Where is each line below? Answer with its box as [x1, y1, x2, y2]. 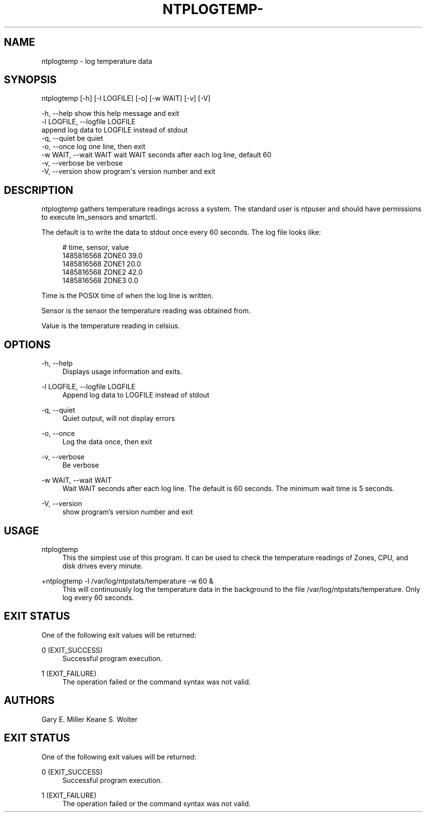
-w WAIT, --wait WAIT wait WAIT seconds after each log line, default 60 [41, 151, 272, 159]
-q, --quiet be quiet [41, 134, 103, 143]
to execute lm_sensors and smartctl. [41, 213, 157, 222]
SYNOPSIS [4, 74, 57, 86]
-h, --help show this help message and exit [41, 109, 179, 118]
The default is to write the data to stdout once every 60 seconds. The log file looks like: [41, 228, 321, 237]
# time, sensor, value [62, 243, 129, 252]
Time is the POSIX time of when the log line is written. [41, 291, 213, 300]
